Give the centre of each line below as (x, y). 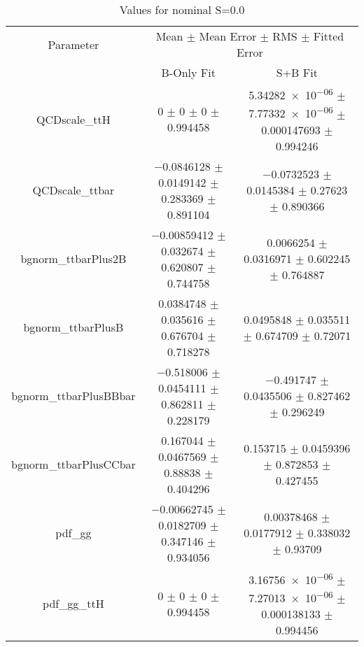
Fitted (329, 36)
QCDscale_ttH (73, 119)
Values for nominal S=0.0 (182, 9)
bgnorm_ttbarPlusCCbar (73, 464)
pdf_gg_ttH (73, 604)
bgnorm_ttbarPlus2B (73, 259)
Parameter (73, 44)
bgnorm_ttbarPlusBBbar (73, 396)
